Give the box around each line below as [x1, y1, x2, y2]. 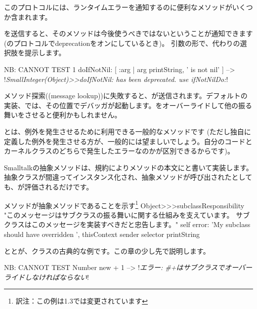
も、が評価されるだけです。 [4, 181, 93, 192]
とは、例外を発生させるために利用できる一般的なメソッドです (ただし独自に [4, 126, 251, 136]
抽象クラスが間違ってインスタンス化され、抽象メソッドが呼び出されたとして [4, 172, 253, 182]
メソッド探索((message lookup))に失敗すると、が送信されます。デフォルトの [4, 90, 248, 101]
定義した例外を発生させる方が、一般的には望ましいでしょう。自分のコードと [4, 136, 253, 146]
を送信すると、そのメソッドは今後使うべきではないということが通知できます [4, 28, 253, 39]
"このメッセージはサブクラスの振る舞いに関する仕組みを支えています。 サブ [4, 209, 250, 220]
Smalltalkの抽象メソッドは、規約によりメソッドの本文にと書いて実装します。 [4, 162, 253, 172]
